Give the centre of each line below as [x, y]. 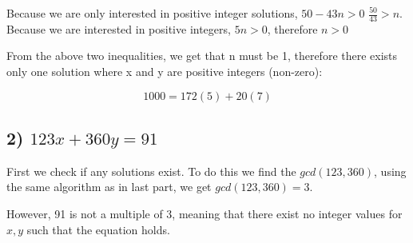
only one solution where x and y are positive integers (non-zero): [165, 72]
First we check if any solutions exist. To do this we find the [151, 171]
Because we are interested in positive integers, [119, 28]
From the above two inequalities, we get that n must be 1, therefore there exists [202, 56]
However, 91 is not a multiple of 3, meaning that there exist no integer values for [205, 213]
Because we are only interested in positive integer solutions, [152, 13]
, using [390, 171]
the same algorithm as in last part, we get [109, 187]
